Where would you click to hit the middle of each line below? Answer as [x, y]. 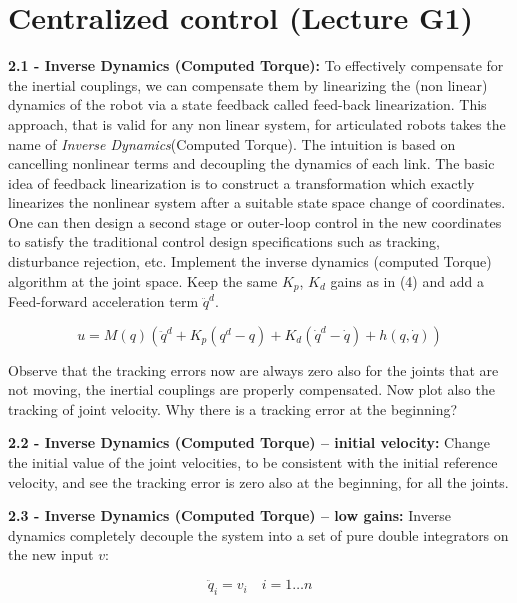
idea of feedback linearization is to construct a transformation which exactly [241, 182]
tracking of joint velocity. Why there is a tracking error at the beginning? [233, 408]
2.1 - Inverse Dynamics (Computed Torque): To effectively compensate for [256, 65]
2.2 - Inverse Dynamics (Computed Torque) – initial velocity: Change [249, 442]
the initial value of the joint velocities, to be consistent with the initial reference [253, 462]
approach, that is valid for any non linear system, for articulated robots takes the [257, 123]
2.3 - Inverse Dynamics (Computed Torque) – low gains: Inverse [230, 515]
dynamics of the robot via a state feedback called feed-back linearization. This [247, 104]
